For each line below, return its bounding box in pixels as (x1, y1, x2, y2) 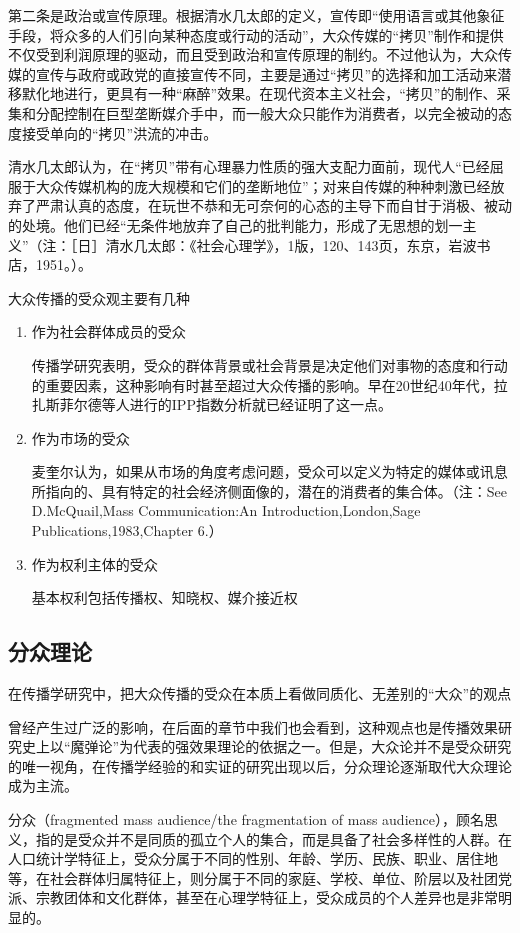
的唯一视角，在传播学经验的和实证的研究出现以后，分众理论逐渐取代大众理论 (8, 755, 512, 776)
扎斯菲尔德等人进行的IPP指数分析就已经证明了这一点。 (31, 394, 392, 415)
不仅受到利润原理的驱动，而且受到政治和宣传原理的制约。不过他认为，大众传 (8, 44, 512, 65)
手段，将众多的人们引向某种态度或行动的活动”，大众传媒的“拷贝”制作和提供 (8, 24, 504, 45)
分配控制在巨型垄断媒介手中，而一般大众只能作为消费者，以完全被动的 (35, 102, 498, 123)
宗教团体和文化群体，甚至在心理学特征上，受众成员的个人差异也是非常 (35, 887, 498, 908)
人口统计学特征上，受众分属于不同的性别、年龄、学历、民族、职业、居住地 (8, 848, 498, 869)
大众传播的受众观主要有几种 (8, 287, 190, 308)
